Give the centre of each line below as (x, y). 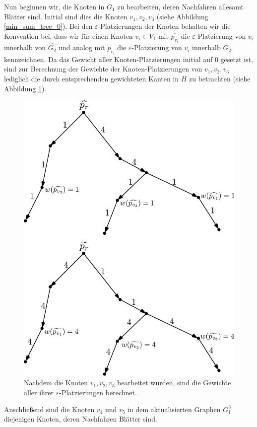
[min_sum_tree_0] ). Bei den (48, 26)
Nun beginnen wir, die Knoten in (54, 6)
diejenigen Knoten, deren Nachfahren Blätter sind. (81, 419)
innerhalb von (25, 47)
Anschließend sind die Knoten (49, 409)
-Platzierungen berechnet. (98, 392)
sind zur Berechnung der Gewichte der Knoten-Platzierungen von (103, 69)
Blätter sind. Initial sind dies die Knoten (66, 16)
